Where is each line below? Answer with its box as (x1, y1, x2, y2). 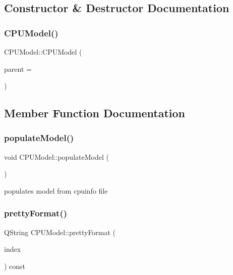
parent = (4, 63, 32, 74)
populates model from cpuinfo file (4, 185, 108, 196)
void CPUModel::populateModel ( (4, 151, 109, 162)
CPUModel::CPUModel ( (4, 47, 82, 57)
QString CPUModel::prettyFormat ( (4, 226, 116, 237)
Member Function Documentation (4, 105, 186, 121)
